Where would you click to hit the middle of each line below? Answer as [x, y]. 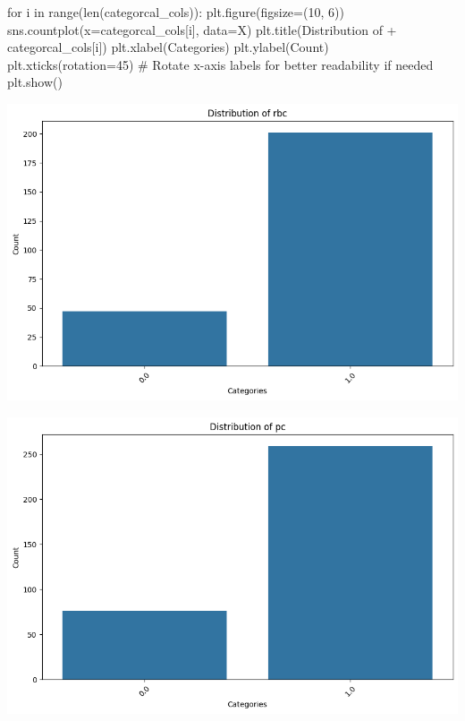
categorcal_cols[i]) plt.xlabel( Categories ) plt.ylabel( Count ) [168, 47]
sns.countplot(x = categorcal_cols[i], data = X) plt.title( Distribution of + [202, 29]
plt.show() [35, 82]
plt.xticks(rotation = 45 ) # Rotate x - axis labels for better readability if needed [220, 64]
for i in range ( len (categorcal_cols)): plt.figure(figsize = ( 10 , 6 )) [176, 12]
